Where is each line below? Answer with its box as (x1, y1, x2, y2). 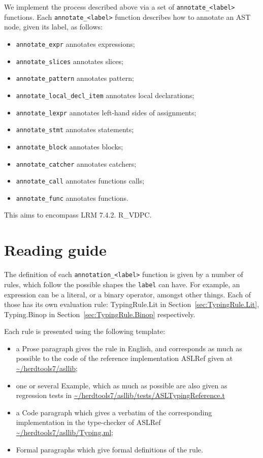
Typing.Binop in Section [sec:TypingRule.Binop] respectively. (4, 309, 195, 319)
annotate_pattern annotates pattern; (16, 73, 134, 83)
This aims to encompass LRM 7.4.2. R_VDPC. (4, 209, 152, 220)
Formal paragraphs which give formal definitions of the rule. (16, 444, 203, 454)
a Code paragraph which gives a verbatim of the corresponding (16, 407, 212, 417)
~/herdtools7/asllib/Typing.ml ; (16, 427, 113, 438)
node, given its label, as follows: (4, 21, 103, 32)
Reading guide (4, 239, 107, 260)
